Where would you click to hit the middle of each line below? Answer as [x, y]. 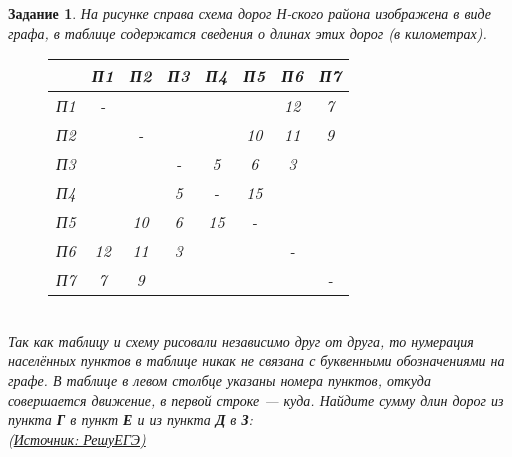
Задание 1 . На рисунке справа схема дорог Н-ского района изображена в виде [249, 13]
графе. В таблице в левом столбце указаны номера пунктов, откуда [219, 379]
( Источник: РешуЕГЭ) [77, 438]
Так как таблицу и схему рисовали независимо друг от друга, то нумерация [241, 340]
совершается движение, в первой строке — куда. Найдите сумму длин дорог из [256, 399]
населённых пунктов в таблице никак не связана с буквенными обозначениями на [256, 360]
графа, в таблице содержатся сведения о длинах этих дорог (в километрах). [247, 32]
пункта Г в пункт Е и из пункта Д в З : [130, 419]
